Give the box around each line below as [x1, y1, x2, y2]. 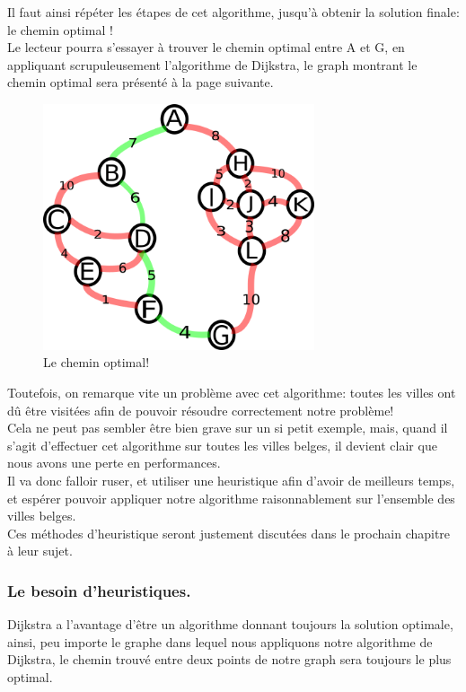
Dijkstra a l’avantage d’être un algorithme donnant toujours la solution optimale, [7, 615, 453, 634]
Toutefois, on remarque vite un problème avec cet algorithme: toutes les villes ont [7, 382, 456, 401]
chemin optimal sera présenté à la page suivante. [7, 73, 274, 92]
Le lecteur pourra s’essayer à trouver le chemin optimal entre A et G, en [7, 38, 405, 57]
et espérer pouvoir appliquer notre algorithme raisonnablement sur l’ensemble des [7, 488, 455, 507]
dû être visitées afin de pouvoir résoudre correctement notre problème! [7, 400, 394, 419]
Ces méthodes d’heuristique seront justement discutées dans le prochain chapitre [7, 523, 451, 542]
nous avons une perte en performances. [7, 453, 221, 472]
